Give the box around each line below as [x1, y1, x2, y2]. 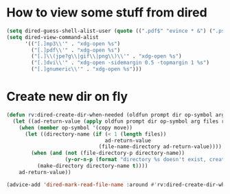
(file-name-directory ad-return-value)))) [98, 143, 222, 150]
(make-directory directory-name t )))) [36, 162, 148, 169]
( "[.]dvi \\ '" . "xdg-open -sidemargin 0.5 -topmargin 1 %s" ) [31, 60, 210, 66]
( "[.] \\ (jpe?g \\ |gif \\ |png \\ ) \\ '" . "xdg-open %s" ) [31, 53, 183, 60]
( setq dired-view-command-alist [6, 34, 99, 40]
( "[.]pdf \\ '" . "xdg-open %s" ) [31, 47, 121, 53]
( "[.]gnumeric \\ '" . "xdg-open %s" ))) [31, 66, 142, 73]
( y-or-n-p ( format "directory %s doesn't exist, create [65, 156, 228, 163]
